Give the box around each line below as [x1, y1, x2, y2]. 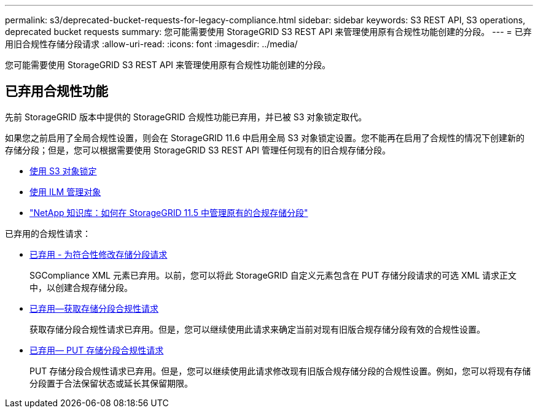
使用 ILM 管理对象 [29, 186, 101, 197]
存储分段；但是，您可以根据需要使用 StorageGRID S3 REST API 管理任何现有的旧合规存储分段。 [5, 144, 391, 155]
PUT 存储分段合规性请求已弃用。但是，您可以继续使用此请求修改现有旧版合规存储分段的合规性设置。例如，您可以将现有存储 [29, 365, 531, 376]
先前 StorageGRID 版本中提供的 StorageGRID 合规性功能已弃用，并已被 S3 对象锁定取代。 [5, 111, 367, 122]
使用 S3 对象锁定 [29, 165, 97, 176]
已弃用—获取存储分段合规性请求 [29, 303, 158, 314]
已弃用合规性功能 [5, 83, 108, 99]
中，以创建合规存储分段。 [29, 282, 133, 293]
